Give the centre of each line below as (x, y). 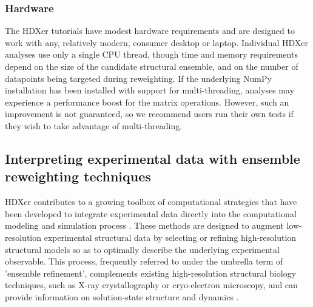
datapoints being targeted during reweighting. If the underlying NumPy (138, 78)
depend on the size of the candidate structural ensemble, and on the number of (152, 66)
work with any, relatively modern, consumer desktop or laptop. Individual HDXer (156, 42)
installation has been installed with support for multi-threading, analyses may (150, 90)
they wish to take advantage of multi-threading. (94, 125)
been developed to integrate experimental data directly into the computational (151, 213)
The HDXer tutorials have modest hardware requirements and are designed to (150, 31)
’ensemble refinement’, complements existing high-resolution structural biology (151, 273)
